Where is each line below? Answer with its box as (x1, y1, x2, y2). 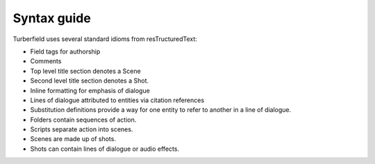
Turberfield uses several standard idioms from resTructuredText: (12, 35, 197, 43)
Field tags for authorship (30, 47, 101, 56)
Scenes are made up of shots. (30, 135, 116, 143)
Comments (30, 57, 62, 65)
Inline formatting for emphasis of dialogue (30, 86, 151, 95)
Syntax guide (12, 10, 92, 26)
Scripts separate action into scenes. (30, 125, 133, 133)
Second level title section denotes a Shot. (30, 76, 149, 85)
